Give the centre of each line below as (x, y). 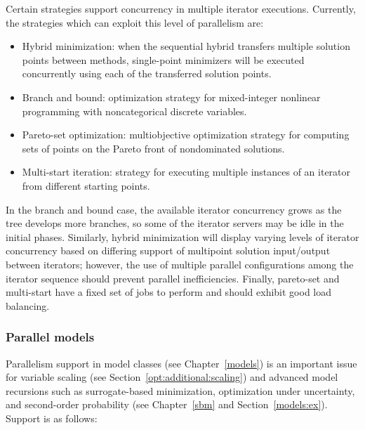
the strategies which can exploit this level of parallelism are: (135, 22)
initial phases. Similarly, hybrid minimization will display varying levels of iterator (182, 236)
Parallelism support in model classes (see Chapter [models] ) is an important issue (181, 363)
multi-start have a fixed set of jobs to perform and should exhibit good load (169, 292)
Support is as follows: (52, 418)
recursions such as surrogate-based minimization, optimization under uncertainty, (180, 390)
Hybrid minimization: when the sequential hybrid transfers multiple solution (186, 46)
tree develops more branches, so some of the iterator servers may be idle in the (175, 223)
